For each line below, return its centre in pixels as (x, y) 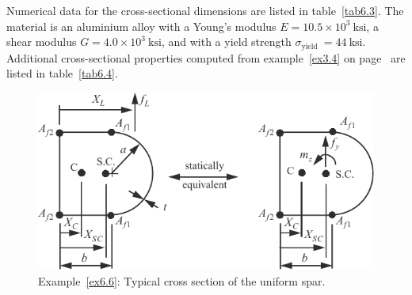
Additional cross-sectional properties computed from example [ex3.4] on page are (206, 57)
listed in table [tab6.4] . (62, 73)
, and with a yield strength (226, 42)
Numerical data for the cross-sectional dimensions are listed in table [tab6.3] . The (205, 10)
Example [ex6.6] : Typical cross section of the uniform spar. (182, 280)
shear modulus (42, 42)
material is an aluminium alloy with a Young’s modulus (141, 26)
